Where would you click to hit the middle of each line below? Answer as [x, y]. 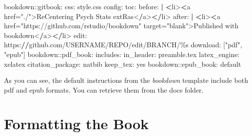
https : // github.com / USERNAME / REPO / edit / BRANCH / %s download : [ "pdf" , [123, 45]
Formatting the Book [76, 123]
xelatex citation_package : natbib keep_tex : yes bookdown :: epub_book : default [123, 64]
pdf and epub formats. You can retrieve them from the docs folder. [104, 89]
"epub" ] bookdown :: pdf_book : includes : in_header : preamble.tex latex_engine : [122, 54]
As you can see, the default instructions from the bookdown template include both [126, 80]
